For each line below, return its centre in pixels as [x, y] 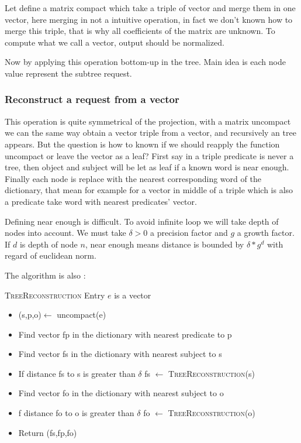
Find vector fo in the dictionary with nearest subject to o [121, 393]
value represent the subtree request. [68, 73]
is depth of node [49, 244]
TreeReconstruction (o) [212, 413]
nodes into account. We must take [65, 233]
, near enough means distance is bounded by [165, 244]
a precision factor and [189, 233]
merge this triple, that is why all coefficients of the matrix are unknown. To [140, 31]
